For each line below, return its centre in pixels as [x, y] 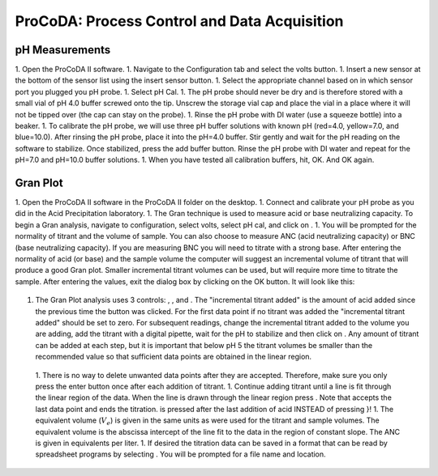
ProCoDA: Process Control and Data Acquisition [179, 21]
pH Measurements [63, 50]
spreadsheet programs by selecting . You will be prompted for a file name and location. [180, 454]
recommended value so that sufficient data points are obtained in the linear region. [174, 357]
